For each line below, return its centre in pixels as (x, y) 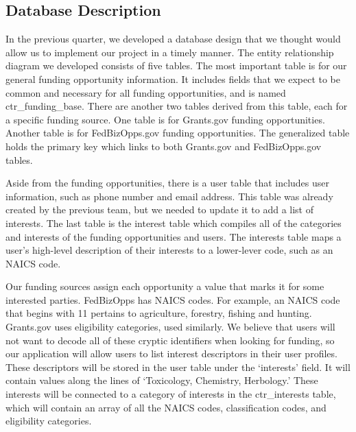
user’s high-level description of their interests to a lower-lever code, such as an (169, 250)
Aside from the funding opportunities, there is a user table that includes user (168, 183)
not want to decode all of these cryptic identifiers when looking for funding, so (170, 340)
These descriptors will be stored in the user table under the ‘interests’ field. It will (178, 367)
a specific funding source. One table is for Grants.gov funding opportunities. (165, 119)
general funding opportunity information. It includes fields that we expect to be (173, 79)
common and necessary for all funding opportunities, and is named (146, 92)
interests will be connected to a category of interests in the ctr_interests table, (171, 394)
